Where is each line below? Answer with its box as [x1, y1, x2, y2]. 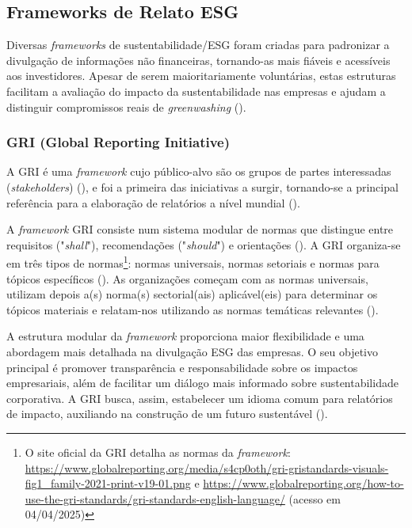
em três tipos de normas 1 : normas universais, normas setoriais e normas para [6, 253, 380, 272]
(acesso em [288, 490, 341, 507]
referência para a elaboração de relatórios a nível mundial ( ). [6, 194, 300, 211]
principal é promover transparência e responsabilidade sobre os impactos [6, 359, 358, 375]
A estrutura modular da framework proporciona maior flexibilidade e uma [6, 328, 364, 344]
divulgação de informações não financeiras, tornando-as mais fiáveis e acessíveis [6, 51, 391, 68]
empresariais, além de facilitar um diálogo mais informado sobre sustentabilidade [6, 374, 399, 391]
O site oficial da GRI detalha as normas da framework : [25, 443, 291, 460]
